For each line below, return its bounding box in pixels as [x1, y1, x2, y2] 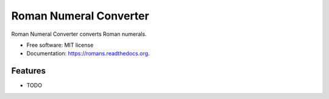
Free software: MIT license [26, 41, 94, 49]
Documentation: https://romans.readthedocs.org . [26, 50, 150, 57]
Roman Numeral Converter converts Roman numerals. [11, 30, 147, 38]
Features [11, 66, 46, 76]
